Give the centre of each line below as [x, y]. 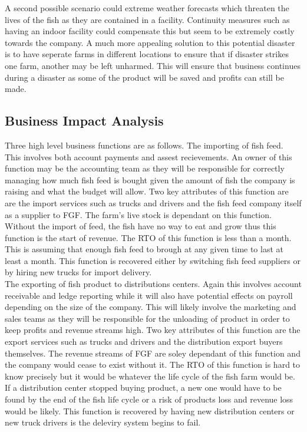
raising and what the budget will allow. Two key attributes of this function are [147, 191]
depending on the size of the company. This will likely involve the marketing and [151, 307]
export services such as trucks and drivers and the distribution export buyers [144, 342]
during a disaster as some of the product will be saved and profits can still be [144, 77]
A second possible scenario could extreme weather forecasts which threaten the [147, 8]
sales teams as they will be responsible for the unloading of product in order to [147, 318]
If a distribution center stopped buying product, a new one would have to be [143, 388]
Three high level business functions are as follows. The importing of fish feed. [144, 145]
